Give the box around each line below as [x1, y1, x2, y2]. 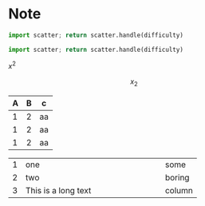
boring [164, 172, 190, 184]
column [164, 185, 193, 196]
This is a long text [25, 185, 92, 196]
